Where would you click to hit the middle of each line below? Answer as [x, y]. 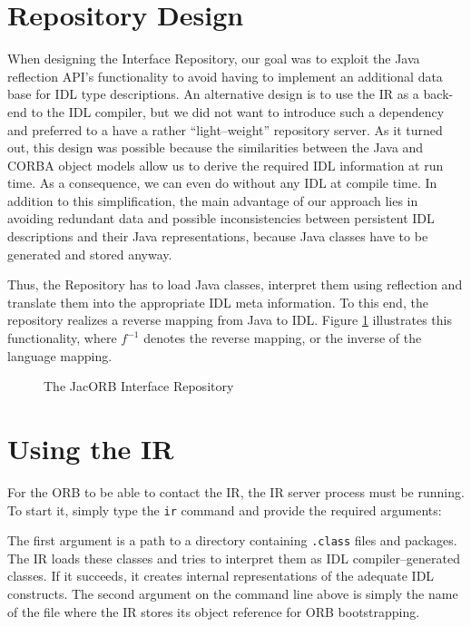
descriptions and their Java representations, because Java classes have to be [218, 236]
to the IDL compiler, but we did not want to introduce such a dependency [238, 111]
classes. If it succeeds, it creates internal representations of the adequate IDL [221, 576]
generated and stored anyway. [90, 254]
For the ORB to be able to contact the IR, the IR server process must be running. [236, 491]
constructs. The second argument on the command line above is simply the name [233, 594]
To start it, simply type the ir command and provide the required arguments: [225, 509]
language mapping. [60, 355]
